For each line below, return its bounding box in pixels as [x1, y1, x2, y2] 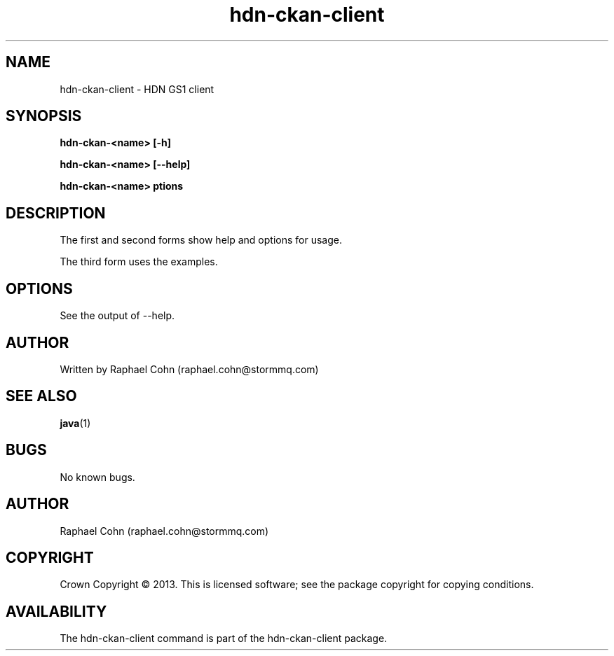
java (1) [60, 417, 91, 429]
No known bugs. [60, 470, 135, 483]
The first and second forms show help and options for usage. [60, 234, 342, 246]
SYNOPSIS [6, 107, 82, 125]
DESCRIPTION [6, 204, 106, 222]
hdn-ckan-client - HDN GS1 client [60, 83, 214, 95]
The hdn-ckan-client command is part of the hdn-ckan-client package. [60, 632, 388, 645]
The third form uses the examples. [60, 256, 218, 268]
